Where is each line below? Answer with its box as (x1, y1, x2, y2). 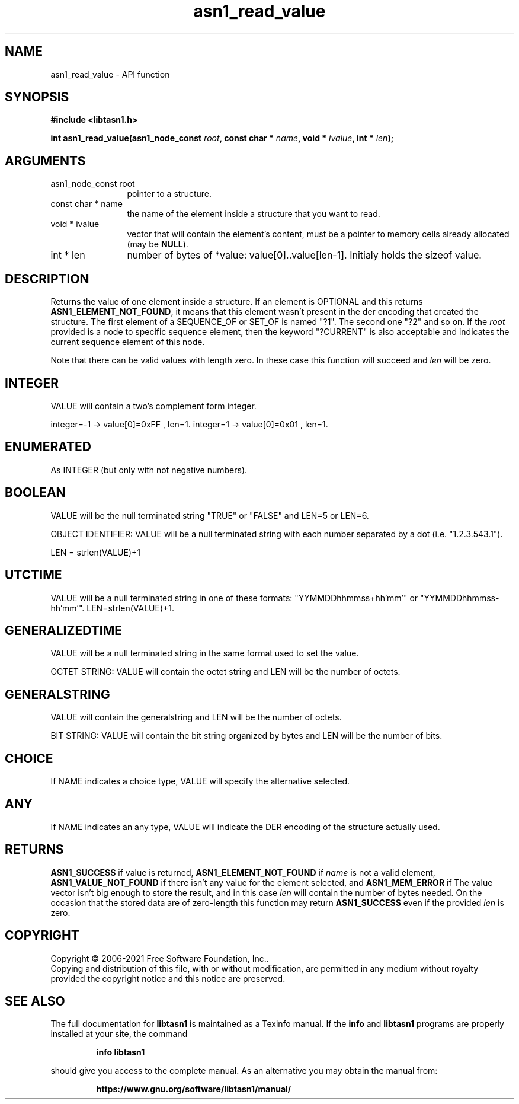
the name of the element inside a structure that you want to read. (127, 209, 380, 219)
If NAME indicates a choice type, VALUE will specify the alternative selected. (50, 776, 350, 787)
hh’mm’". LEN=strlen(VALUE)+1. (50, 602, 175, 613)
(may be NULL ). (127, 239, 188, 250)
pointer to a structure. (127, 189, 212, 199)
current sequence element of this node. (50, 337, 205, 347)
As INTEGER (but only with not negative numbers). (50, 464, 248, 475)
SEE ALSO (5, 993, 65, 1009)
